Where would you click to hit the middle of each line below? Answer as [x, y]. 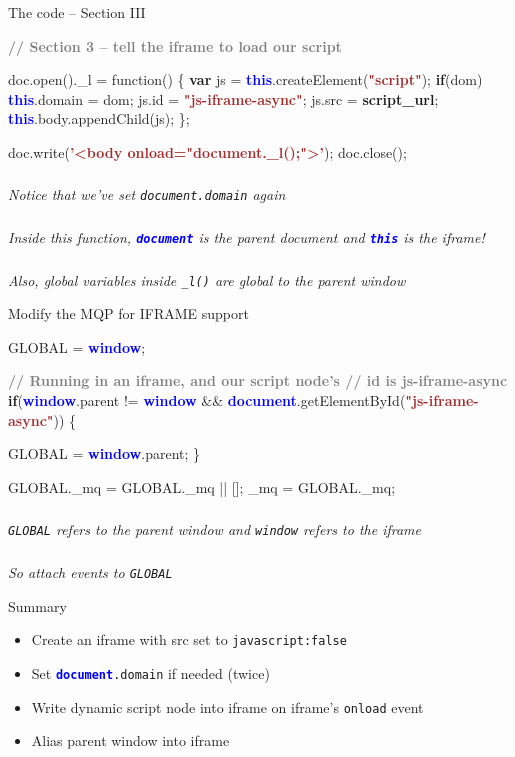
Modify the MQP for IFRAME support [128, 313]
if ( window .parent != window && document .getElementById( [207, 400]
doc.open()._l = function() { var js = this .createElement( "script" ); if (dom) [245, 79]
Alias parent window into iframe [130, 740]
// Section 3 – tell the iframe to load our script [175, 45]
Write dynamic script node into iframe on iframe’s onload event [227, 706]
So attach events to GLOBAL [90, 571]
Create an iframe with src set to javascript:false [189, 639]
